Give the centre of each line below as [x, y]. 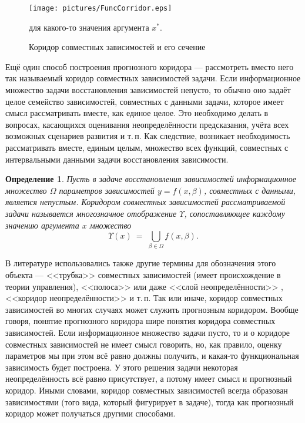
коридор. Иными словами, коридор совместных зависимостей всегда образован [147, 390]
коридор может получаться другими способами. [91, 413]
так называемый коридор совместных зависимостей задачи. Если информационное [153, 78]
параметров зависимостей [107, 190]
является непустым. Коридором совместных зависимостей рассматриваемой [145, 202]
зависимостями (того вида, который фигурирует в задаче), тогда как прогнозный [150, 401]
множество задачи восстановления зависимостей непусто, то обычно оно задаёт [148, 90]
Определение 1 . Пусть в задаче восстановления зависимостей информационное [151, 179]
